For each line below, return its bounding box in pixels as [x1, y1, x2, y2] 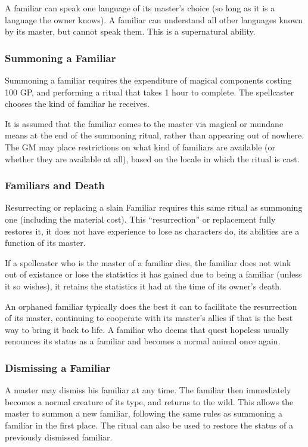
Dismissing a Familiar [5, 360, 111, 375]
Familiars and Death [5, 178, 105, 193]
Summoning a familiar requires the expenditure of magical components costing [5, 74, 292, 86]
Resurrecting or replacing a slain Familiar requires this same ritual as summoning [5, 201, 303, 214]
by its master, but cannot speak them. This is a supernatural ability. [5, 25, 256, 38]
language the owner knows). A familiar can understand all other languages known [5, 13, 303, 26]
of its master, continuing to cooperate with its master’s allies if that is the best [5, 312, 293, 324]
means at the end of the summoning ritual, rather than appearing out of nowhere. [5, 129, 304, 141]
